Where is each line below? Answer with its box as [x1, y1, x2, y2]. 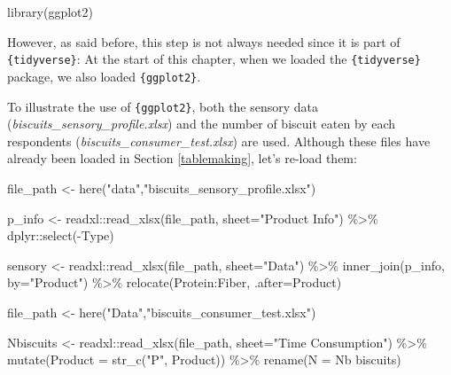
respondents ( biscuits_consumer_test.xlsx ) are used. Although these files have [7, 131, 431, 150]
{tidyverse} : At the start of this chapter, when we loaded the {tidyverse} [7, 50, 421, 68]
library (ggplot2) [7, 3, 93, 20]
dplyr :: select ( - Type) [7, 226, 114, 245]
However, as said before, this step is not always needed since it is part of [7, 32, 400, 51]
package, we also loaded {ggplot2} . [7, 66, 201, 85]
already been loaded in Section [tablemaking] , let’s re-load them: [7, 149, 357, 168]
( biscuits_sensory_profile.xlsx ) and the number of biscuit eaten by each [7, 114, 396, 133]
